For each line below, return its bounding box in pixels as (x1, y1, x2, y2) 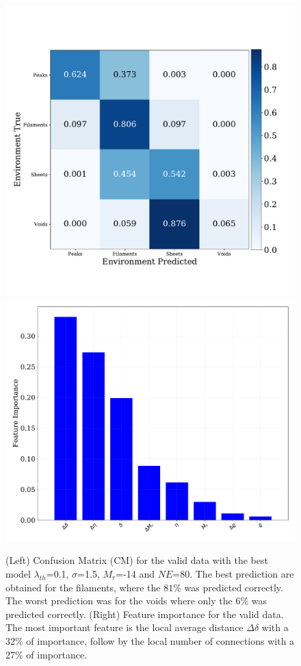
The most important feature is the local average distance (5, 620, 244, 634)
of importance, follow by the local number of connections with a (26, 633, 295, 647)
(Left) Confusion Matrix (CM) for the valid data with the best (5, 553, 268, 567)
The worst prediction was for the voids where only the (5, 593, 233, 608)
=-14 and (116, 566, 155, 580)
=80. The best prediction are (172, 566, 294, 580)
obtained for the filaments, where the (5, 580, 161, 594)
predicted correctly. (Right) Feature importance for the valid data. (5, 606, 284, 621)
